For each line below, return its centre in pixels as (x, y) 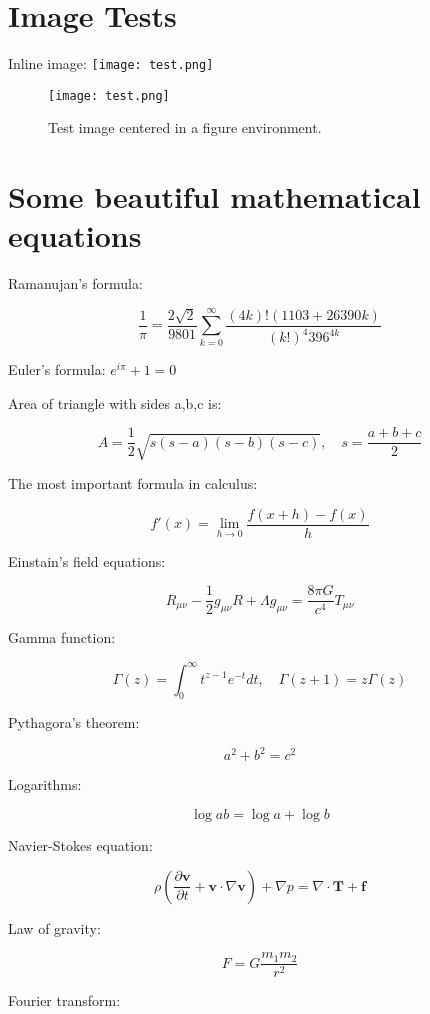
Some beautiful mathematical (214, 196)
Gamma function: (62, 637)
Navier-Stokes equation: (80, 845)
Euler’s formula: (57, 369)
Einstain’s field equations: (87, 560)
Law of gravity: (54, 927)
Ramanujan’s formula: (75, 283)
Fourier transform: (64, 1000)
